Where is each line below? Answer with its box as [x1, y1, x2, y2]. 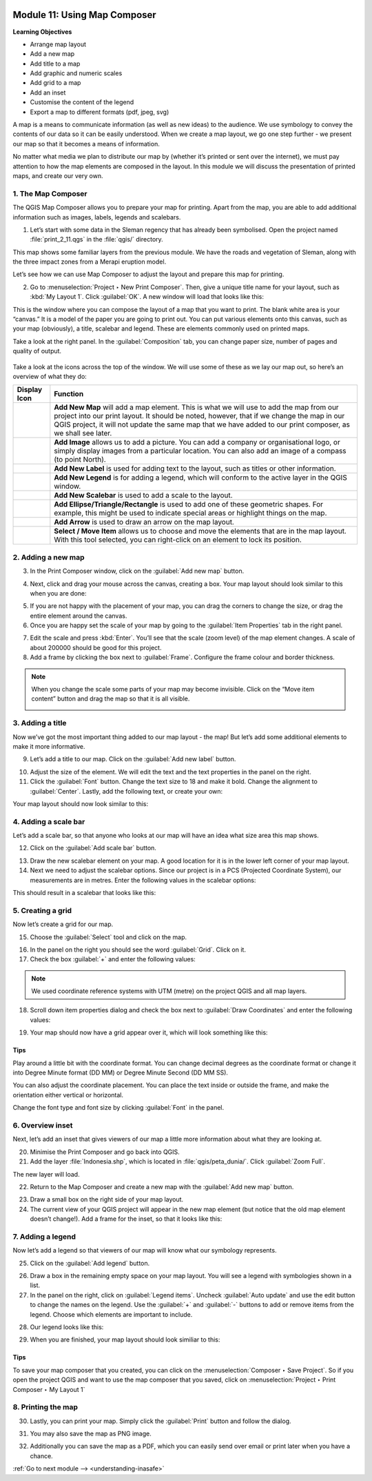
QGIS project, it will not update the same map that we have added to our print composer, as [54, 420, 351, 429]
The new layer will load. [12, 1170, 80, 1178]
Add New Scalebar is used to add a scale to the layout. [54, 491, 234, 500]
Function [54, 389, 84, 399]
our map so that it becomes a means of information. [12, 139, 160, 148]
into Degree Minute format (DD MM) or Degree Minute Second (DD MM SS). [12, 1068, 229, 1077]
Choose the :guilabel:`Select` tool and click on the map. [30, 932, 187, 941]
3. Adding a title [12, 718, 67, 728]
